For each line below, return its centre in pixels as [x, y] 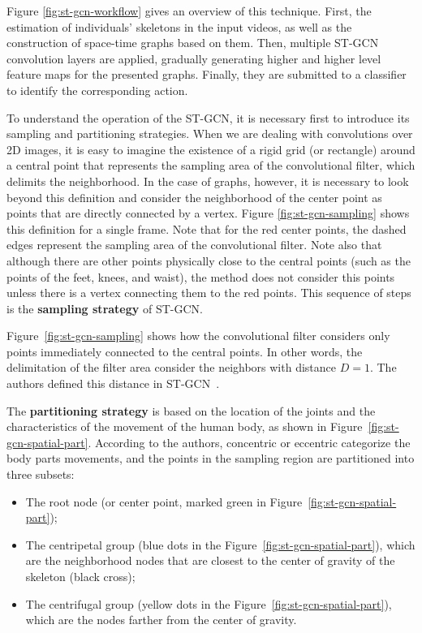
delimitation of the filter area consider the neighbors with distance [172, 367]
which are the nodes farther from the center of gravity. [161, 620]
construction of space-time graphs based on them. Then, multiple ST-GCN [193, 43]
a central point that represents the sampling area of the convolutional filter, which [211, 165]
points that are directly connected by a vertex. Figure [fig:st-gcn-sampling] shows [208, 213]
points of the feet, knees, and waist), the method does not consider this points [201, 276]
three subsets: [41, 474]
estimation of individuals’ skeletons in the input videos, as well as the [179, 26]
